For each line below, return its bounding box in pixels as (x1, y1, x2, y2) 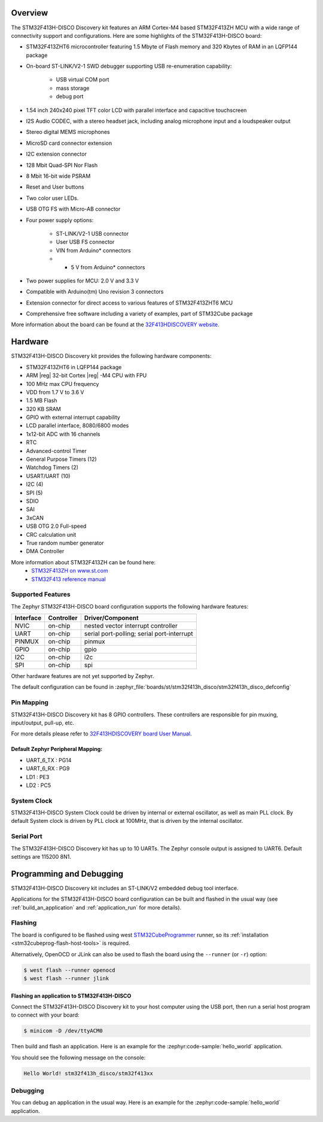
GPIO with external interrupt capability (26, 413, 121, 421)
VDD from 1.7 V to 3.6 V (26, 388, 84, 396)
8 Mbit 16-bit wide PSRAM (26, 172, 91, 180)
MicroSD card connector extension (26, 139, 112, 147)
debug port (56, 93, 84, 100)
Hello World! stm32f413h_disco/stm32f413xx (23, 1070, 154, 1077)
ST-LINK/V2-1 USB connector (56, 230, 129, 237)
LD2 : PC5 (26, 782, 51, 789)
